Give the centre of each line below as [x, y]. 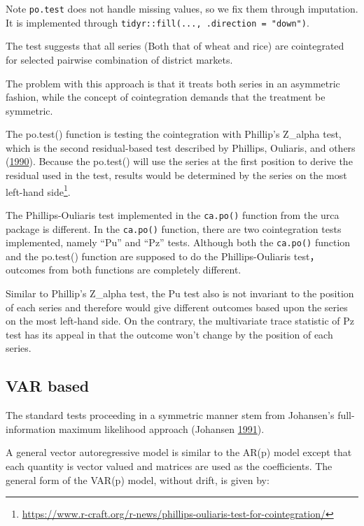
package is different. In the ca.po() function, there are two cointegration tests [174, 228]
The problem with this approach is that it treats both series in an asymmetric [173, 83]
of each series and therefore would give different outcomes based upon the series [177, 307]
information [31, 428]
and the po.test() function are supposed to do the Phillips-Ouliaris [148, 256]
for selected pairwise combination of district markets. [119, 59]
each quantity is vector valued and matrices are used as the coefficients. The [169, 466]
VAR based [48, 386]
